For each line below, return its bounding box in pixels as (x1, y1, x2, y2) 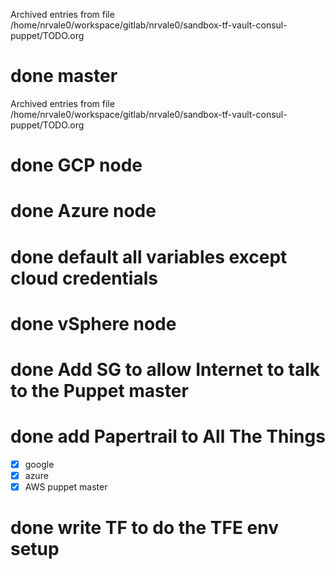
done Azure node (10, 200, 157, 223)
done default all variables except (10, 245, 288, 268)
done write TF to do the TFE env (10, 517, 280, 539)
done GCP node (10, 154, 143, 177)
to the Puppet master (10, 379, 189, 402)
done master (10, 65, 118, 88)
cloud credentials (10, 267, 158, 289)
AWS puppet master (24, 480, 108, 493)
